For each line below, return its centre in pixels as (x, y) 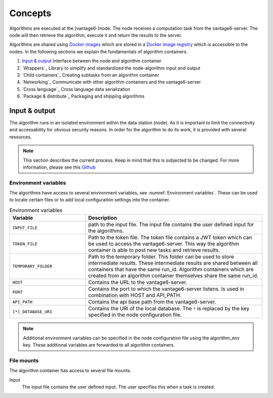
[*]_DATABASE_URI (32, 311)
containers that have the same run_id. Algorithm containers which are (171, 269)
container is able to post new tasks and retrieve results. (154, 250)
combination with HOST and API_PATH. (135, 295)
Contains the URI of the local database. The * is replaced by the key (169, 309)
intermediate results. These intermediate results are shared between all (173, 263)
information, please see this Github (59, 167)
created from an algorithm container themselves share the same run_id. (173, 276)
